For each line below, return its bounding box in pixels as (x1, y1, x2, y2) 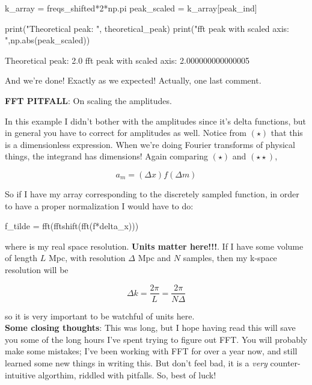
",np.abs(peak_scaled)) (5, 34, 90, 46)
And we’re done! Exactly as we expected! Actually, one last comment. (5, 74, 262, 87)
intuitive (5, 368, 35, 381)
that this (271, 126, 303, 139)
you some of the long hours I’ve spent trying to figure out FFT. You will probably (5, 333, 308, 345)
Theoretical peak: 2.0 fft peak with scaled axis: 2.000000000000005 (5, 54, 249, 66)
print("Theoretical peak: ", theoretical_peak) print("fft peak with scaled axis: (5, 22, 289, 34)
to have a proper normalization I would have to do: (5, 199, 194, 212)
